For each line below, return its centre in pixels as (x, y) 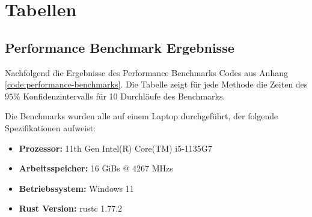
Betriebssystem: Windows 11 (76, 188)
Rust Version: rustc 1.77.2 (71, 208)
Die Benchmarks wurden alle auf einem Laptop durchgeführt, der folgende (142, 116)
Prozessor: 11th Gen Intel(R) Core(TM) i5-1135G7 (115, 148)
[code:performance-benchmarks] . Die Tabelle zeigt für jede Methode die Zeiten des (156, 84)
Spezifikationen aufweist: (50, 127)
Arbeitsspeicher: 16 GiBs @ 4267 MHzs (96, 168)
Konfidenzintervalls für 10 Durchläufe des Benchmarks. (124, 96)
